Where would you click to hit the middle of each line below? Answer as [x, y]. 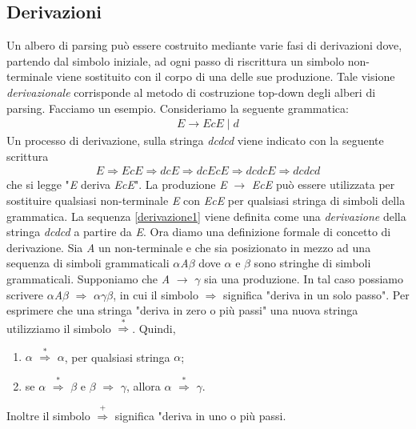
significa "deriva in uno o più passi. [200, 415]
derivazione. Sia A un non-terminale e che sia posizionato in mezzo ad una [189, 247]
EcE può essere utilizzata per [323, 184]
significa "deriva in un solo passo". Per [316, 294]
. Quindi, [154, 328]
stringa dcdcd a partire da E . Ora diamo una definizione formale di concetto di [199, 232]
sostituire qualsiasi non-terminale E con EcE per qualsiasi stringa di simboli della [206, 200]
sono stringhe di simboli [312, 263]
